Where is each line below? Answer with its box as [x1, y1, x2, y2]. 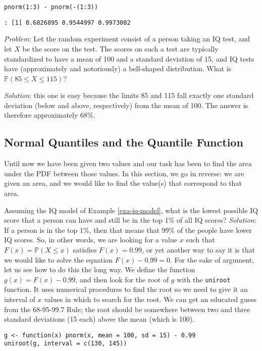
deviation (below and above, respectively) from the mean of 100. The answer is [4, 99, 248, 110]
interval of [4, 294, 35, 305]
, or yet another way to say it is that [142, 244, 255, 255]
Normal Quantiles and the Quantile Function [4, 134, 243, 150]
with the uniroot [177, 274, 231, 284]
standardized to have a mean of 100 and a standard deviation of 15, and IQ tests [4, 53, 254, 64]
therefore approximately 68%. [4, 110, 95, 120]
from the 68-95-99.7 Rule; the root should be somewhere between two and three [4, 304, 250, 314]
